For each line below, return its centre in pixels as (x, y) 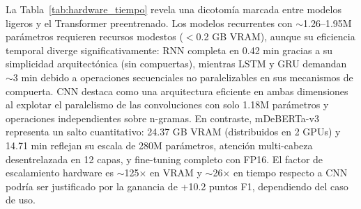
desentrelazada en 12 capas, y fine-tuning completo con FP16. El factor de (164, 159)
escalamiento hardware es (60, 173)
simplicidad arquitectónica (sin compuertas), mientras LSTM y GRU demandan (176, 64)
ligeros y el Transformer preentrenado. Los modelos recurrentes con (149, 23)
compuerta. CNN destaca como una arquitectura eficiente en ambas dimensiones (177, 91)
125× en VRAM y (163, 173)
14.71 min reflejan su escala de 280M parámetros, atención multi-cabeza (159, 145)
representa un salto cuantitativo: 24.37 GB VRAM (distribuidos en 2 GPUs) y (173, 132)
